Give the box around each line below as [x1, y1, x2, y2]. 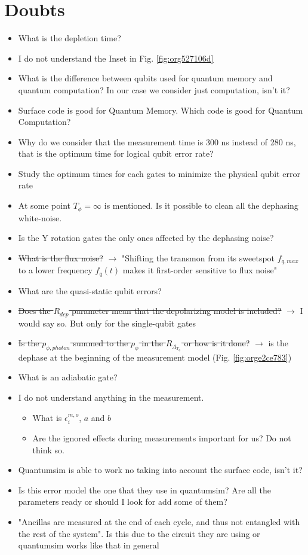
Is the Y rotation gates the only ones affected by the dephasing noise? [18, 231, 274, 244]
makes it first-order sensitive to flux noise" [122, 264, 277, 276]
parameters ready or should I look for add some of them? [18, 495, 227, 508]
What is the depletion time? [18, 32, 121, 44]
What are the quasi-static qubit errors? [18, 284, 162, 297]
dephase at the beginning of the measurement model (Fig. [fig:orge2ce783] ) [18, 350, 292, 363]
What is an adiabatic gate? [18, 371, 118, 383]
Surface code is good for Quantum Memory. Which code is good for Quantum [18, 103, 303, 116]
